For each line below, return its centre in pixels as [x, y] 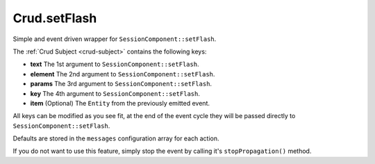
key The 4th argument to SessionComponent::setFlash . [115, 93]
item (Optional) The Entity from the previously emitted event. [120, 103]
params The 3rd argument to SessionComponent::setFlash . [121, 84]
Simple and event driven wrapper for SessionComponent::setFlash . [115, 39]
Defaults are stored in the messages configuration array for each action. [116, 138]
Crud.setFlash [55, 18]
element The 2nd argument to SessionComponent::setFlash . [123, 74]
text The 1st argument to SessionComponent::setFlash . [115, 64]
